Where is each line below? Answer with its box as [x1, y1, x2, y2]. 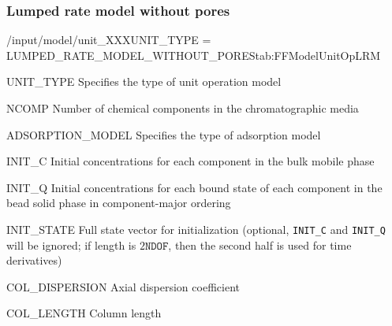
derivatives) [6, 252, 62, 269]
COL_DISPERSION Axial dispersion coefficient [6, 278, 240, 295]
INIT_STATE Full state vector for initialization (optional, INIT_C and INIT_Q [6, 220, 386, 237]
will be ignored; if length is [6, 236, 136, 253]
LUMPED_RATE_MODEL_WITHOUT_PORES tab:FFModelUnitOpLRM [6, 46, 381, 63]
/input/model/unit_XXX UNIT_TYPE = [6, 31, 211, 48]
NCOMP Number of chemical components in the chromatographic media [6, 100, 359, 116]
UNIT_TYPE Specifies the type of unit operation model [6, 73, 282, 90]
